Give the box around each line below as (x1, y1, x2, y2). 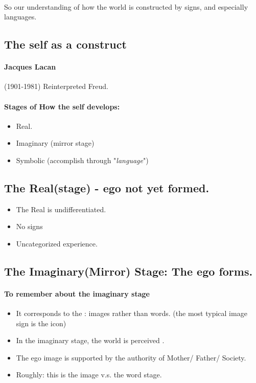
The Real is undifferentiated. (16, 204, 106, 214)
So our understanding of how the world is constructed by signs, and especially (4, 1, 248, 12)
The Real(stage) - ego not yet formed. (4, 179, 210, 195)
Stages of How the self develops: (4, 101, 120, 111)
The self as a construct (4, 36, 127, 52)
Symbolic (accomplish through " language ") (16, 154, 149, 165)
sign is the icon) (16, 318, 66, 328)
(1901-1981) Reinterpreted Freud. (4, 81, 108, 92)
